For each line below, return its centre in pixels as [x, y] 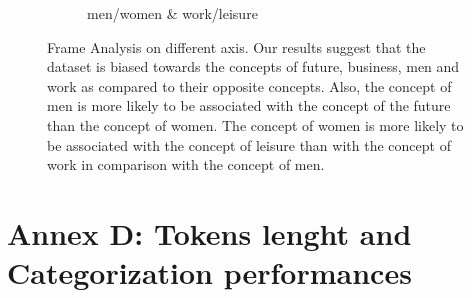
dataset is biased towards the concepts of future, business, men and [253, 66]
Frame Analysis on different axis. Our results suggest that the [236, 46]
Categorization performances [209, 272]
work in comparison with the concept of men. [186, 164]
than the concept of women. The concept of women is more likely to [255, 124]
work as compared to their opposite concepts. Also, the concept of [249, 85]
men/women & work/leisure [172, 13]
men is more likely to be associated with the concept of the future [249, 105]
